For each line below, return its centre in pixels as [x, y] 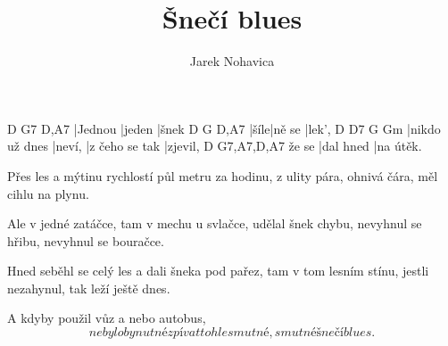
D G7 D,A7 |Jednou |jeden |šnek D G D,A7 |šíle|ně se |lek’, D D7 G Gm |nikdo [224, 128]
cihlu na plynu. [48, 193]
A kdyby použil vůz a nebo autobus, [107, 318]
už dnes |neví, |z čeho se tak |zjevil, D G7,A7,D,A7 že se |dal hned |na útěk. [215, 146]
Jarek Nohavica [232, 61]
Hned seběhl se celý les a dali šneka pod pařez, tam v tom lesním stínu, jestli [218, 271]
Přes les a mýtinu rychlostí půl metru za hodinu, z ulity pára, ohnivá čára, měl [223, 175]
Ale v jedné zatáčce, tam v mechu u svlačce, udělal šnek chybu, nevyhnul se [215, 223]
